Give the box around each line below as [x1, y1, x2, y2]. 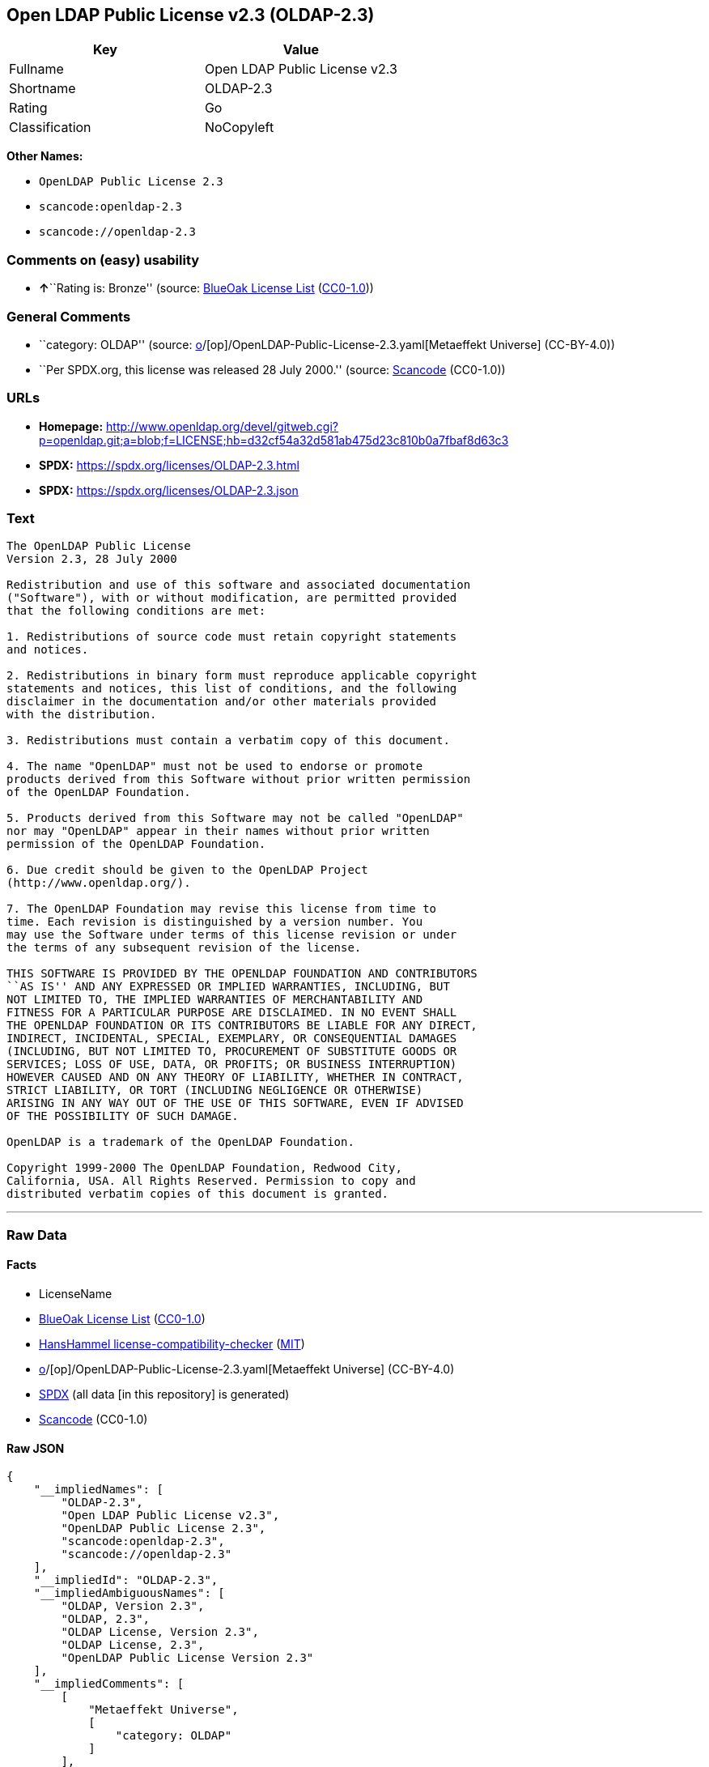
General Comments [6, 308, 131, 325]
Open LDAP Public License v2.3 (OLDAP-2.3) [6, 5, 375, 25]
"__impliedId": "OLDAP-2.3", [33, 1573, 219, 1587]
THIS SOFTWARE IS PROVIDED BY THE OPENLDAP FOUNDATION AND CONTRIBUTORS [6, 967, 478, 981]
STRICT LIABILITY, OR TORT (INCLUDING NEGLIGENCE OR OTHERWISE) [6, 1084, 423, 1097]
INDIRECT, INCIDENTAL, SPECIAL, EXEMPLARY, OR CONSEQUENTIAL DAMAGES [6, 1032, 457, 1045]
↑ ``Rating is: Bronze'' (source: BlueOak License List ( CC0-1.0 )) [39, 281, 374, 296]
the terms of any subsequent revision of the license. [6, 941, 362, 955]
